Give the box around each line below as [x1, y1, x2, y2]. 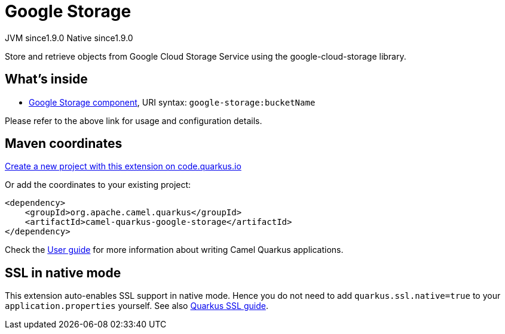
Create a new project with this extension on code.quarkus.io [5, 161, 241, 172]
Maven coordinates [5, 136, 123, 151]
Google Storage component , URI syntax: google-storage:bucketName [29, 97, 316, 107]
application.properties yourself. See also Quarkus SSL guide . [5, 301, 268, 311]
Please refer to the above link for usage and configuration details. [5, 115, 262, 126]
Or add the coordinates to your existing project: [5, 180, 191, 190]
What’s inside [5, 72, 88, 87]
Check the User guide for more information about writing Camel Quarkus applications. [5, 245, 344, 255]
